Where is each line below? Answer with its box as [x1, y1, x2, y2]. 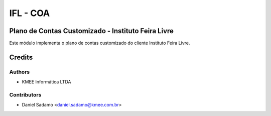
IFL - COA [9, 8, 50, 19]
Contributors [9, 91, 42, 98]
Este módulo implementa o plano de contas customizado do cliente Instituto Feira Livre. [9, 40, 190, 46]
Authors [9, 68, 30, 75]
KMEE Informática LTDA [22, 79, 71, 85]
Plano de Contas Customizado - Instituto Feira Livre [9, 27, 174, 35]
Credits [9, 53, 33, 61]
